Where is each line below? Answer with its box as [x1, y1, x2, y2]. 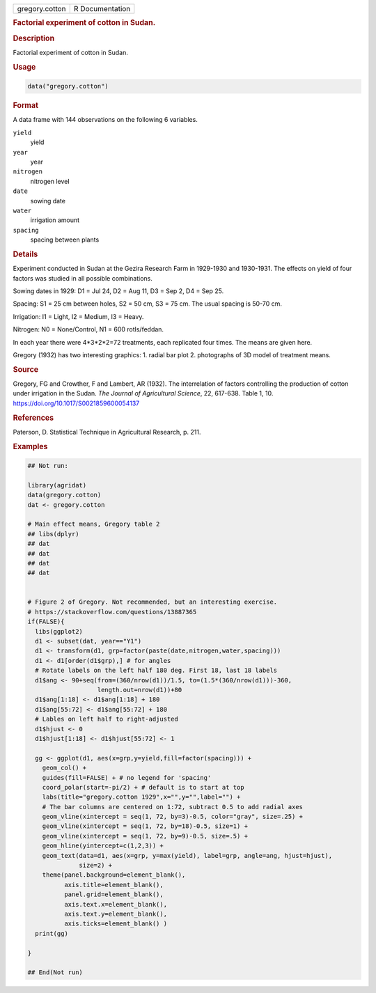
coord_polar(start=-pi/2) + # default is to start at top [42, 783, 244, 791]
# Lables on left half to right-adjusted [35, 715, 179, 724]
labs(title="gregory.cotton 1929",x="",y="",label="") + [42, 793, 241, 801]
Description [13, 33, 55, 43]
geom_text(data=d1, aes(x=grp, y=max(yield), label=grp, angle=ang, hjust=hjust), [42, 852, 333, 859]
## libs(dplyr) [27, 530, 79, 538]
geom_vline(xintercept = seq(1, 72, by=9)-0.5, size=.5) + [42, 832, 249, 840]
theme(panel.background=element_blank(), [42, 871, 186, 879]
